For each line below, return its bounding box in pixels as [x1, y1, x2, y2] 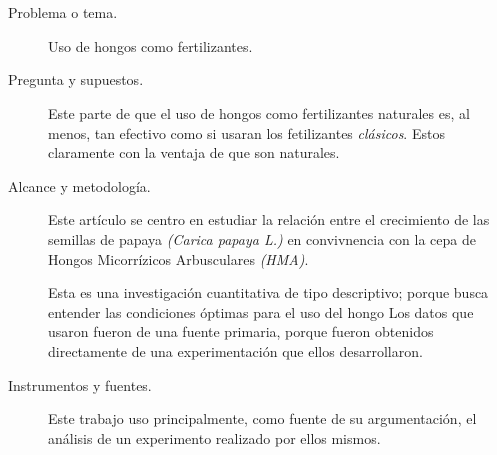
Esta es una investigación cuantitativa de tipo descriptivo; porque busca [48, 282, 489, 303]
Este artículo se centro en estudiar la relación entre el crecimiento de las [48, 209, 490, 230]
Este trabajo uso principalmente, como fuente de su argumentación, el [48, 408, 477, 429]
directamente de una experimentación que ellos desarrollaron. [48, 340, 423, 361]
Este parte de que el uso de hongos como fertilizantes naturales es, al [48, 102, 470, 123]
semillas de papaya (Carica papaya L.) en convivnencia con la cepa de [48, 228, 476, 249]
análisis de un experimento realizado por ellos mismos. [48, 427, 381, 448]
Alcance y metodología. [8, 175, 151, 196]
